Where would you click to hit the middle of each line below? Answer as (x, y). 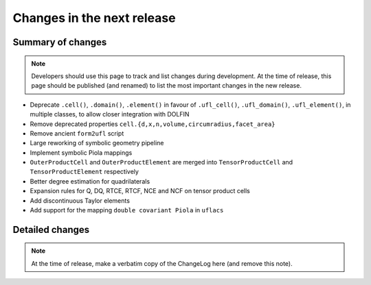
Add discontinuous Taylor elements (80, 200)
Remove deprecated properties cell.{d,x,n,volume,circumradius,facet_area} (153, 124)
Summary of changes (60, 42)
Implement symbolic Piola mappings (81, 152)
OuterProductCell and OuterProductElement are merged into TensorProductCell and (161, 162)
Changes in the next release (94, 18)
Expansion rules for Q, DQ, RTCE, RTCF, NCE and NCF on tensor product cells (140, 191)
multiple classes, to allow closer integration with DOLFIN (110, 114)
